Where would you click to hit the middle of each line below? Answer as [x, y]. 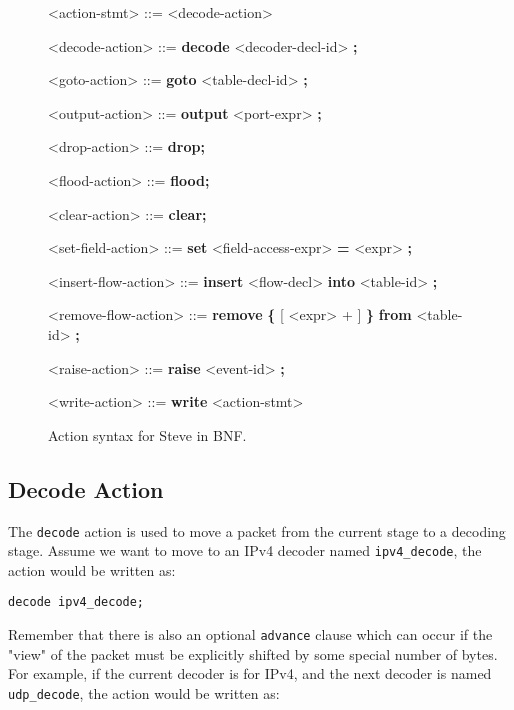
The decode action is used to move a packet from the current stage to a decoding [257, 530]
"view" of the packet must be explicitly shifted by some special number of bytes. [253, 653]
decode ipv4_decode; [76, 602]
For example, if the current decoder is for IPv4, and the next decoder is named [250, 673]
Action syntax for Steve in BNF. [147, 434]
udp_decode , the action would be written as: [144, 692]
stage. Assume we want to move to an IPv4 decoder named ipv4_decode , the [245, 550]
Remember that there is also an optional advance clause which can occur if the [250, 634]
